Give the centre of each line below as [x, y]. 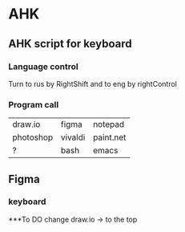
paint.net [110, 137]
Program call [34, 104]
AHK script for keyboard [70, 44]
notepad [109, 124]
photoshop [33, 137]
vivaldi [73, 137]
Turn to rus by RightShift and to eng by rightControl [93, 83]
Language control [43, 67]
